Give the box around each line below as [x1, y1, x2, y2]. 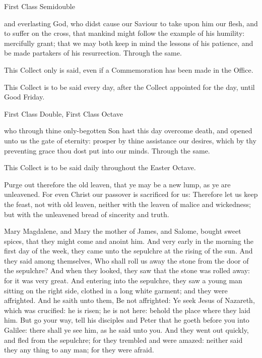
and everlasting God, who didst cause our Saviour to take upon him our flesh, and [4, 18, 258, 28]
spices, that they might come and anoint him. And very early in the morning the [4, 235, 253, 246]
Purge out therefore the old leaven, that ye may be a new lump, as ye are [4, 179, 231, 189]
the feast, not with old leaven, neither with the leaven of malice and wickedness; [4, 198, 251, 209]
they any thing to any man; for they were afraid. [4, 344, 154, 355]
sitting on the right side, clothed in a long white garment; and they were [4, 285, 228, 295]
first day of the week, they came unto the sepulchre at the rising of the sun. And [4, 245, 253, 256]
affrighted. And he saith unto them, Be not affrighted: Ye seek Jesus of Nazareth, [4, 295, 255, 305]
